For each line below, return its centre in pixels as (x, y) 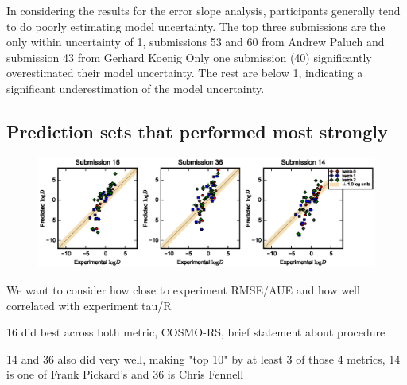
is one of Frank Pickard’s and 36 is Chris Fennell (125, 374)
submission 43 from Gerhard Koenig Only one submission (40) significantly (189, 57)
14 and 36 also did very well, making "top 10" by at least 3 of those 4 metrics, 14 (203, 358)
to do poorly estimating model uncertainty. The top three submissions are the (196, 26)
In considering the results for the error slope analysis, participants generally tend (203, 10)
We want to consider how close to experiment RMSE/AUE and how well (183, 290)
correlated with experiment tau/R (89, 305)
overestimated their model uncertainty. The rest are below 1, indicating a (185, 73)
